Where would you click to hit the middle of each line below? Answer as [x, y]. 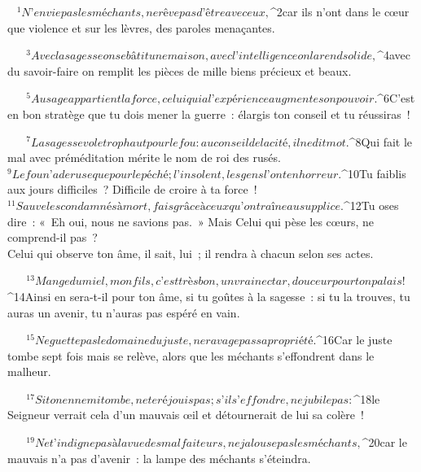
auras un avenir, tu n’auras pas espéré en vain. [124, 312]
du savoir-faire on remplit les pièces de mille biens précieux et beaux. [180, 70]
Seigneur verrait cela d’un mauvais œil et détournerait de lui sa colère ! [186, 415]
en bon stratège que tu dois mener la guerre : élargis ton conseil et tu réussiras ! [209, 114]
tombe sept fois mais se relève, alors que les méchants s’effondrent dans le [191, 355]
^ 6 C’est [396, 98]
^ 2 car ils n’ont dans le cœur [340, 11]
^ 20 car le [384, 442]
